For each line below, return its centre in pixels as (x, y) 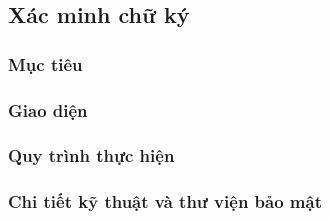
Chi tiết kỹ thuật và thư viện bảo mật (165, 201)
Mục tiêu (45, 63)
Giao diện (48, 109)
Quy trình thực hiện (91, 155)
